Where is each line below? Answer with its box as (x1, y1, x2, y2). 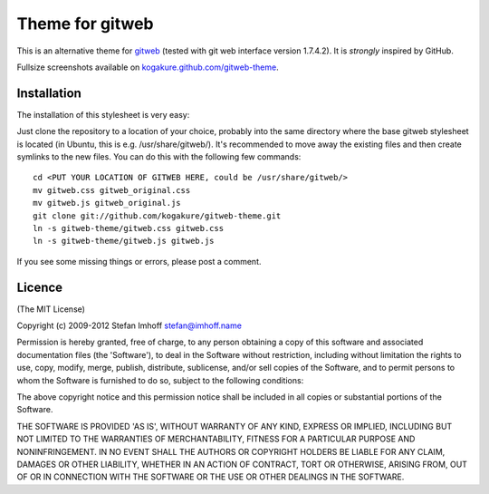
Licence (16, 279, 63, 295)
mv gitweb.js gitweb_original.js (33, 198, 181, 208)
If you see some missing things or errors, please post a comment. (16, 256, 262, 266)
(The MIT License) (16, 304, 86, 315)
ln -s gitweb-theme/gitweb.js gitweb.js (33, 236, 215, 247)
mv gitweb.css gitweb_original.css (33, 185, 191, 195)
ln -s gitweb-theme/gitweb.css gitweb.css (33, 223, 225, 233)
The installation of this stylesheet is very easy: (16, 109, 190, 120)
